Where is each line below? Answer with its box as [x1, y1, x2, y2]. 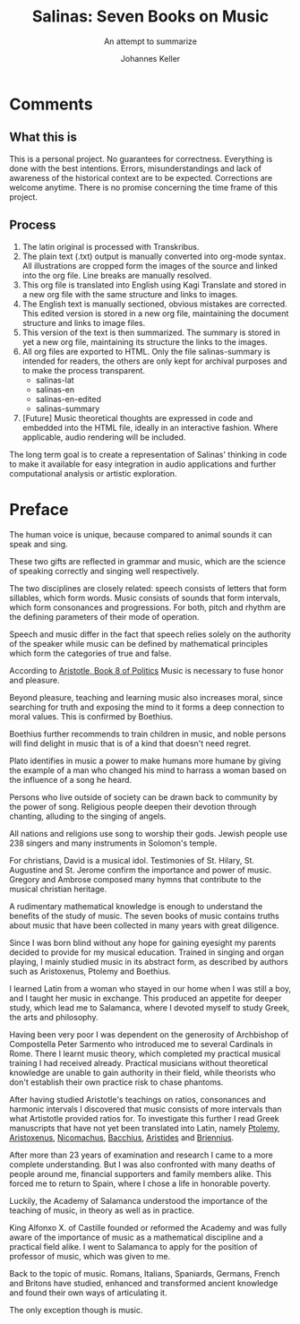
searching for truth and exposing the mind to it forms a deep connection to [9, 701, 285, 712]
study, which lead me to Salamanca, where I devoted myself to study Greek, [9, 1002, 290, 1013]
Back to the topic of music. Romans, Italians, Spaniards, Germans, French [9, 1268, 280, 1278]
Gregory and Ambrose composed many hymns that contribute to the [9, 873, 261, 884]
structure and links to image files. [21, 317, 146, 328]
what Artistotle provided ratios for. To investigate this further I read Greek [9, 1113, 279, 1123]
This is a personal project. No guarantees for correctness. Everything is [9, 153, 273, 164]
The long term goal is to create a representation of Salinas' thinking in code [9, 449, 287, 460]
